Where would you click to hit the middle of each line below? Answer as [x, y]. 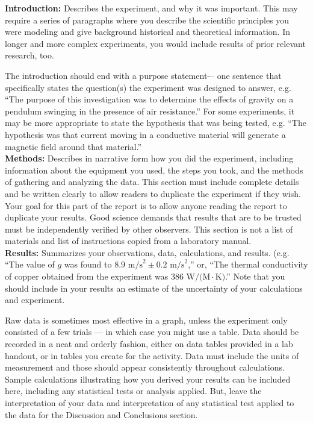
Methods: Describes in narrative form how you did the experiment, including [149, 158]
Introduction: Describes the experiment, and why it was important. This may [151, 8]
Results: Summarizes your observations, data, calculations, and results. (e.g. [147, 252]
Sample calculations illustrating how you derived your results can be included [148, 379]
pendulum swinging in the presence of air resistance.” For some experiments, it [150, 111]
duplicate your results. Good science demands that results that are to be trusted [153, 217]
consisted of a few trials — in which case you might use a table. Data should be [152, 332]
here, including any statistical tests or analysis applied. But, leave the [133, 391]
